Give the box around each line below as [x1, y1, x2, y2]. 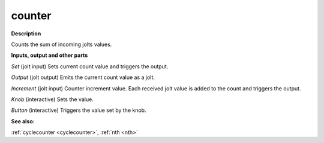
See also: [11, 117, 35, 125]
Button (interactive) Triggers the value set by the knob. [11, 107, 146, 114]
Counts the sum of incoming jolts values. [11, 41, 112, 48]
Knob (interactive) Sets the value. [11, 96, 94, 103]
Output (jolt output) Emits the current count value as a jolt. [11, 74, 155, 81]
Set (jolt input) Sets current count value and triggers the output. [11, 63, 169, 70]
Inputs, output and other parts [11, 51, 88, 59]
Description [11, 30, 41, 37]
